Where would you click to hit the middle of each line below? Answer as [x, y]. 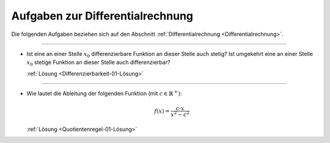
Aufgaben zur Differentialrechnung [102, 16]
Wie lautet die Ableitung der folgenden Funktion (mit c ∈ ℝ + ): [105, 93]
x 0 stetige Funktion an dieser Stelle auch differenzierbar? [98, 63]
